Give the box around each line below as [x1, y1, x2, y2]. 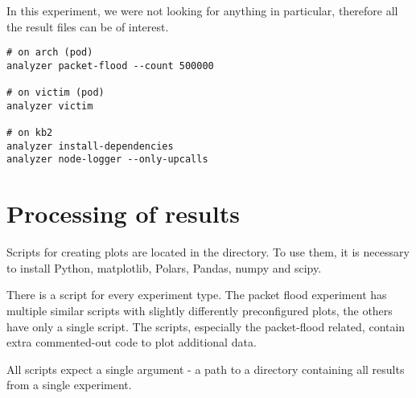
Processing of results [6, 197, 240, 230]
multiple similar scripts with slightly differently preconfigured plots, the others [6, 302, 393, 318]
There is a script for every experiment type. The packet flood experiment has [6, 286, 387, 303]
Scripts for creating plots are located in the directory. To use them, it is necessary [6, 244, 410, 261]
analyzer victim [6, 100, 93, 112]
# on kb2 [6, 127, 53, 139]
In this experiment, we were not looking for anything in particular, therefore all [6, 2, 398, 18]
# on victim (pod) [6, 87, 105, 99]
